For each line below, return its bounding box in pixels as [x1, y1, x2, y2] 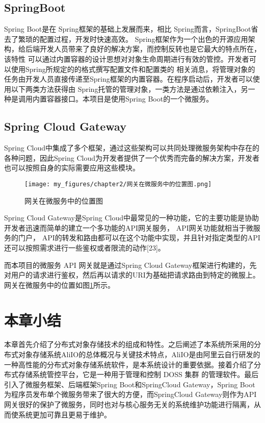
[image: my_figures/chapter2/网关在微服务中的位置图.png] [24, 180, 212, 188]
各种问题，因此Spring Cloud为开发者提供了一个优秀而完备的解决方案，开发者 [4, 152, 259, 163]
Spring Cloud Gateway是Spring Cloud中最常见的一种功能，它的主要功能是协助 [4, 212, 259, 223]
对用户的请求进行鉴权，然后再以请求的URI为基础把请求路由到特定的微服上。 [4, 269, 260, 280]
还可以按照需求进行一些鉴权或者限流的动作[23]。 [4, 242, 165, 253]
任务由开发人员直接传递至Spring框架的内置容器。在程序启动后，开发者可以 [4, 73, 253, 84]
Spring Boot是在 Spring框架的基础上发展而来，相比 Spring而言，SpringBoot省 [4, 23, 258, 34]
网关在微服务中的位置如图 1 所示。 [4, 279, 115, 290]
